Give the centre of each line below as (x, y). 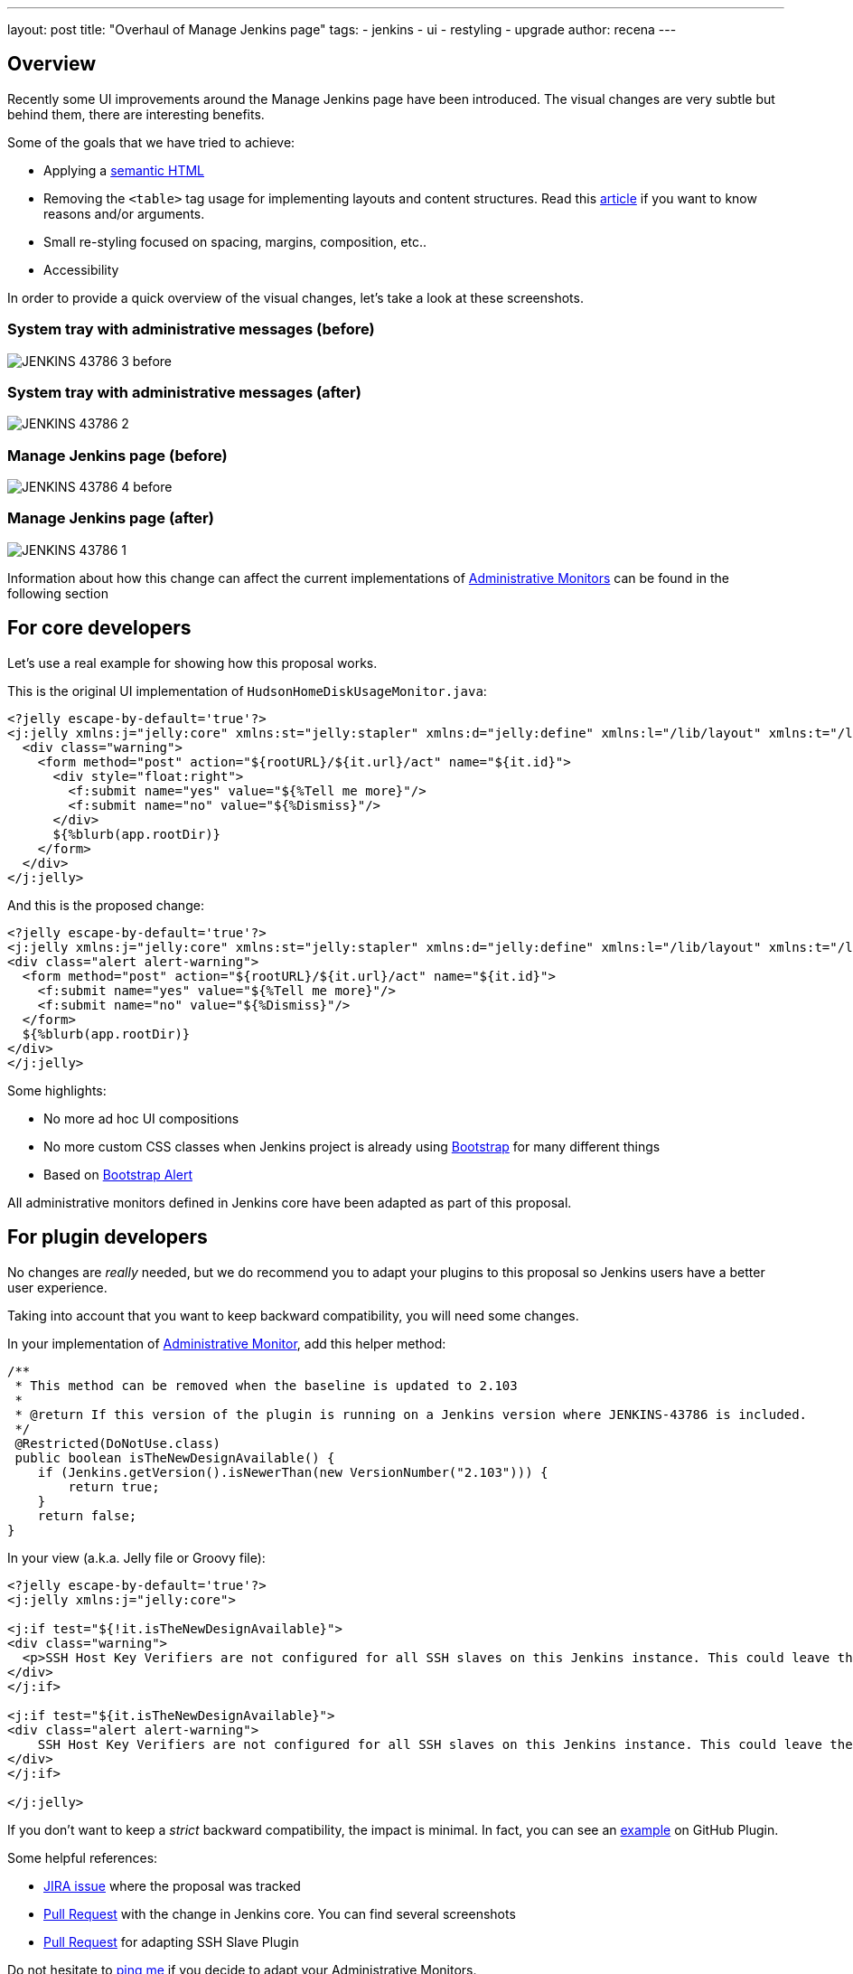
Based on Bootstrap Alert (118, 1174)
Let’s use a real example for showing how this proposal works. (192, 663)
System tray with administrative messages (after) (184, 392)
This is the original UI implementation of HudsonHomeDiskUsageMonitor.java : (247, 691)
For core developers (99, 628)
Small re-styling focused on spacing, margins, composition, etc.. (235, 241)
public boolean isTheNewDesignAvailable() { (175, 1457)
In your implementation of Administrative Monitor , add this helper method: (227, 1343)
